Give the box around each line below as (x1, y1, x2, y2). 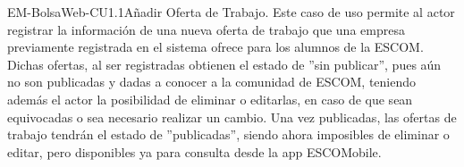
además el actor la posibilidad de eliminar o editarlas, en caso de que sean (7, 89, 413, 108)
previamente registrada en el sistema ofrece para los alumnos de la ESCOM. (7, 38, 424, 56)
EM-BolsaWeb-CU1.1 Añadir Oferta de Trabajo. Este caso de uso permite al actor (7, 3, 455, 21)
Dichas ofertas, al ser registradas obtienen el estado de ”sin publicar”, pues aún (7, 54, 442, 73)
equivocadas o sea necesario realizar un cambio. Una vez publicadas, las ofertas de (7, 107, 457, 126)
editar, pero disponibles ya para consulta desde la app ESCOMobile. (7, 142, 382, 161)
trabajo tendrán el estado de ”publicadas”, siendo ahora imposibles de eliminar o (7, 125, 450, 144)
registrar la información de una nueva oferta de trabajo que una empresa (7, 20, 405, 38)
